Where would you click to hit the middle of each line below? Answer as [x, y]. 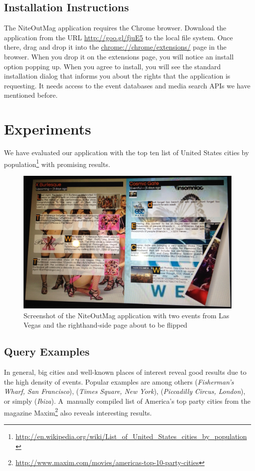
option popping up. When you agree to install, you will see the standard [113, 66]
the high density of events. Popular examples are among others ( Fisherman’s [119, 381]
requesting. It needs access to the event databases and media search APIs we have [127, 85]
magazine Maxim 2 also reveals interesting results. [78, 412]
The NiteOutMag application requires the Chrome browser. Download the [115, 28]
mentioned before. [31, 95]
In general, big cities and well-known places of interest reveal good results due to [125, 372]
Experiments [48, 129]
